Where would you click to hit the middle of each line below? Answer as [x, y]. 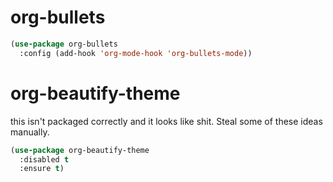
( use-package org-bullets [64, 44]
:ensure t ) [42, 169]
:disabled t [44, 159]
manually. [30, 132]
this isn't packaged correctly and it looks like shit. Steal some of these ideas [166, 121]
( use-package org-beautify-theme [80, 150]
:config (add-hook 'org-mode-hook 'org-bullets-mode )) [136, 53]
